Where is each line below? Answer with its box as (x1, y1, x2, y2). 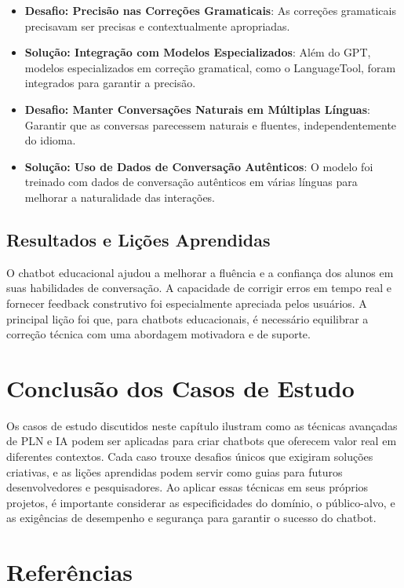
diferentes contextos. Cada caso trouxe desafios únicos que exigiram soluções (6, 448, 373, 465)
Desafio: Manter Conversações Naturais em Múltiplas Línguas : (24, 100, 370, 117)
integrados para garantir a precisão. (24, 75, 196, 91)
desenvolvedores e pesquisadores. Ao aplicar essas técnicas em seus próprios (6, 479, 369, 495)
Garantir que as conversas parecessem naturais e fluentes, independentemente (24, 116, 397, 133)
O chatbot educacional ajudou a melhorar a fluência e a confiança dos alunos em (6, 264, 394, 280)
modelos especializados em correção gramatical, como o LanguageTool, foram (24, 59, 396, 75)
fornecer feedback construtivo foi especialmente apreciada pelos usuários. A (6, 294, 367, 311)
